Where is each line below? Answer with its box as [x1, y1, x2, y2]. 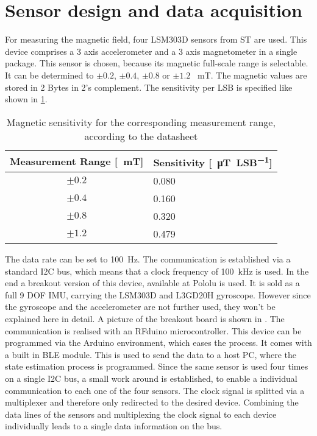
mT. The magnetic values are [197, 68, 307, 81]
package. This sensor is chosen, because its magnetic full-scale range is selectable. [5, 57, 308, 69]
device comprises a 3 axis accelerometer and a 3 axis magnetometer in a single [5, 44, 297, 57]
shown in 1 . [5, 93, 48, 105]
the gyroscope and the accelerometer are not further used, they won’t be [5, 300, 276, 313]
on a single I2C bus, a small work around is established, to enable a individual [5, 371, 297, 384]
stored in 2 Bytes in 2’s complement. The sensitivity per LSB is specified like [5, 80, 293, 93]
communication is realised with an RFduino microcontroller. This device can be [5, 324, 302, 337]
